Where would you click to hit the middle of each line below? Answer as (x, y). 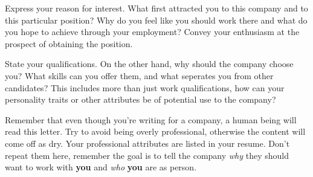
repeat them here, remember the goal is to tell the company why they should (147, 155)
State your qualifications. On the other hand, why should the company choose (149, 64)
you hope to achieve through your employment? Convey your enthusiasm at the (152, 32)
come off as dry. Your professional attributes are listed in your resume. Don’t (147, 143)
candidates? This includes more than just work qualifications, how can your (145, 87)
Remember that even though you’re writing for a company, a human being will (151, 119)
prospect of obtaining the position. (69, 43)
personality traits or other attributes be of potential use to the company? (140, 99)
